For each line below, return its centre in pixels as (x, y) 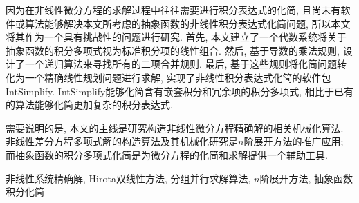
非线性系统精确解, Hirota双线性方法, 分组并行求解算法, (128, 178)
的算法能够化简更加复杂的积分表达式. (89, 105)
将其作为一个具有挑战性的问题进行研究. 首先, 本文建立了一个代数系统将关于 (176, 37)
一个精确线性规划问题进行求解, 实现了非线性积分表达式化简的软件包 (178, 77)
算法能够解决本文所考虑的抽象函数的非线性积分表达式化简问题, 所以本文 (187, 23)
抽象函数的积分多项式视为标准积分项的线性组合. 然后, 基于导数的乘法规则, (173, 50)
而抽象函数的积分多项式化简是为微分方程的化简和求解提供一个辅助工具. (167, 154)
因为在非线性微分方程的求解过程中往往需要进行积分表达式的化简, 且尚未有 (173, 10)
